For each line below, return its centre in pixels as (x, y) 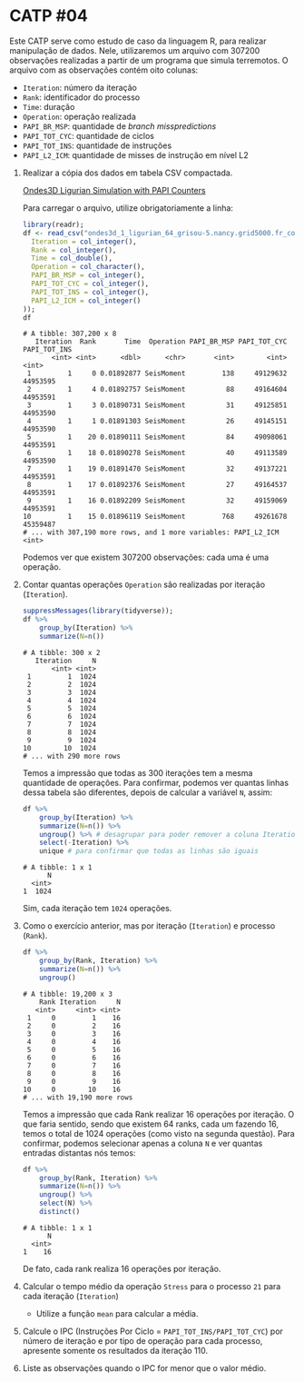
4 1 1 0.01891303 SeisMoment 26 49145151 (157, 422)
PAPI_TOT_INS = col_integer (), (90, 292)
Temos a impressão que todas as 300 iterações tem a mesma (137, 772)
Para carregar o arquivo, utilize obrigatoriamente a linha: (128, 208)
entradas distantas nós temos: (79, 1153)
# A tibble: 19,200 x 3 (68, 994)
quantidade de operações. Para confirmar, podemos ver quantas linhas (155, 782)
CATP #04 (49, 16)
